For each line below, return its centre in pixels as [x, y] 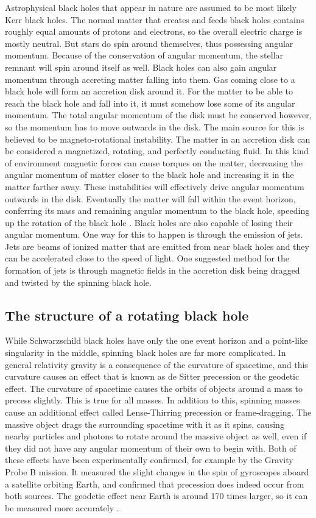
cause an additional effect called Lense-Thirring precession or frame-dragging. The [158, 412]
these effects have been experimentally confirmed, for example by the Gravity [149, 460]
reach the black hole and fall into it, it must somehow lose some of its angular [150, 103]
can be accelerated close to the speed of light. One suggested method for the [147, 258]
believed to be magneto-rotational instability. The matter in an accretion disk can [158, 139]
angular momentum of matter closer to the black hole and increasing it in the [149, 175]
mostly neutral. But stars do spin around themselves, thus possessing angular [149, 43]
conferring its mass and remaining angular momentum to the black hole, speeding [157, 211]
